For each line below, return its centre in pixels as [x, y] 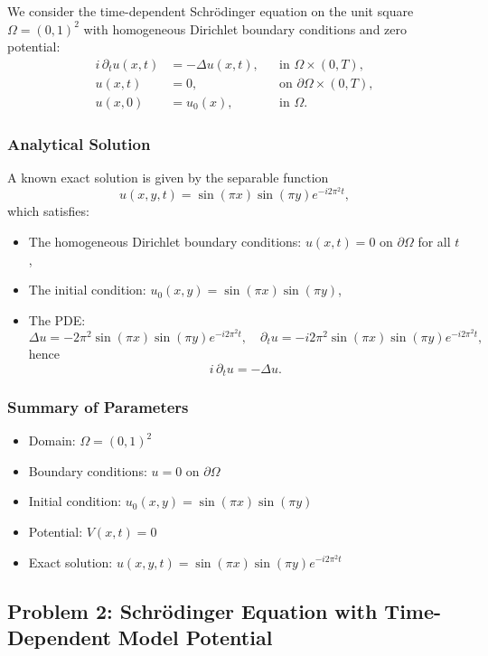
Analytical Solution [79, 143]
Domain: [52, 440]
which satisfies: [48, 211]
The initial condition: [87, 290]
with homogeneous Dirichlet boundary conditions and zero [245, 28]
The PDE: [57, 319]
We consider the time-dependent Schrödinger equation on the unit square [211, 11]
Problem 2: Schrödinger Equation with [192, 610]
